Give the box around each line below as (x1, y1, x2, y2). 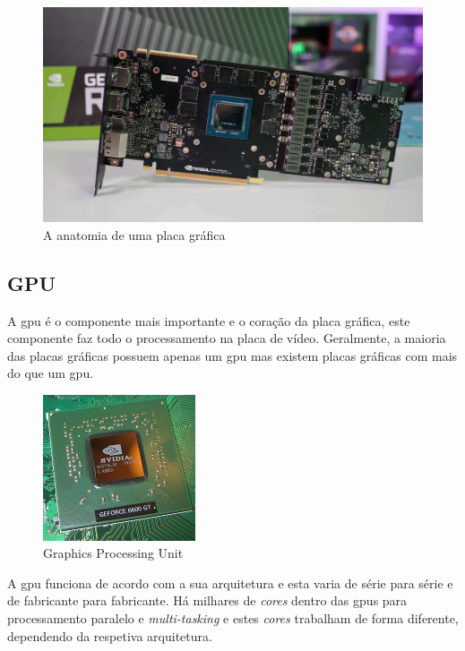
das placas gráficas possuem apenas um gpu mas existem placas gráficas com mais (7, 346, 458, 364)
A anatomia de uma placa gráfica (43, 225, 226, 244)
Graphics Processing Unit (43, 544, 184, 562)
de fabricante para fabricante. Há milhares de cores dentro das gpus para (7, 591, 408, 610)
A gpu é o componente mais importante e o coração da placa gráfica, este (7, 311, 410, 330)
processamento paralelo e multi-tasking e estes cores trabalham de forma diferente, (7, 608, 459, 627)
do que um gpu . (7, 364, 94, 382)
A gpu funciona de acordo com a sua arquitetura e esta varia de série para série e (7, 573, 453, 592)
